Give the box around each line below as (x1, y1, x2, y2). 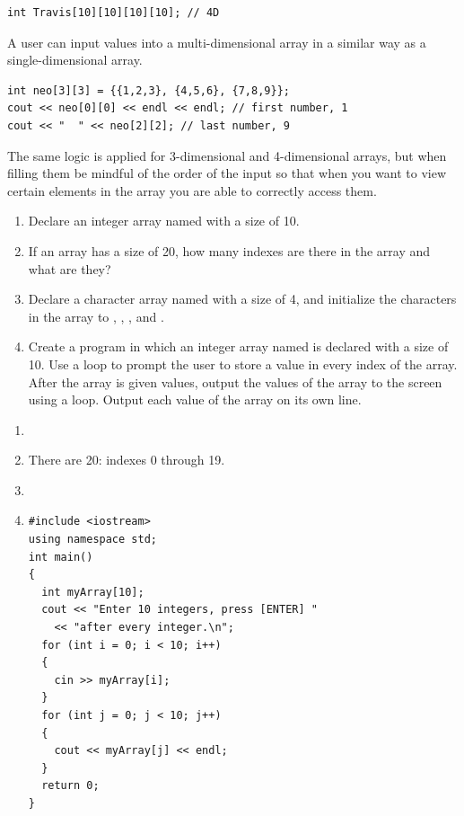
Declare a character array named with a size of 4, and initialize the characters (28, 289, 457, 308)
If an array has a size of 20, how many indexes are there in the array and (28, 241, 431, 260)
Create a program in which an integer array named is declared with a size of (28, 337, 449, 356)
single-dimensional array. (7, 50, 143, 69)
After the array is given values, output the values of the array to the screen (28, 372, 442, 391)
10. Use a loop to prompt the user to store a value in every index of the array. (28, 354, 458, 373)
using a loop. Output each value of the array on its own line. (28, 390, 362, 409)
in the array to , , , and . (28, 306, 164, 325)
